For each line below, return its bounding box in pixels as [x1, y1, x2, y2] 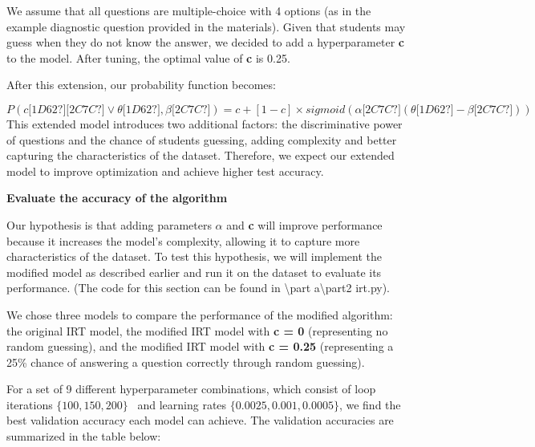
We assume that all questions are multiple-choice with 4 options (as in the [6, 2, 371, 18]
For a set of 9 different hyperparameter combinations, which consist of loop [6, 380, 376, 397]
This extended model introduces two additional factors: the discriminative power [6, 115, 403, 132]
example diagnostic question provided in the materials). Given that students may [6, 18, 406, 35]
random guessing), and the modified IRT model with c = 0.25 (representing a [6, 338, 394, 355]
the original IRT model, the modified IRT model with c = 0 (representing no [6, 322, 388, 339]
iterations [6, 396, 53, 412]
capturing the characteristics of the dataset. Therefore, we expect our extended [6, 147, 395, 164]
